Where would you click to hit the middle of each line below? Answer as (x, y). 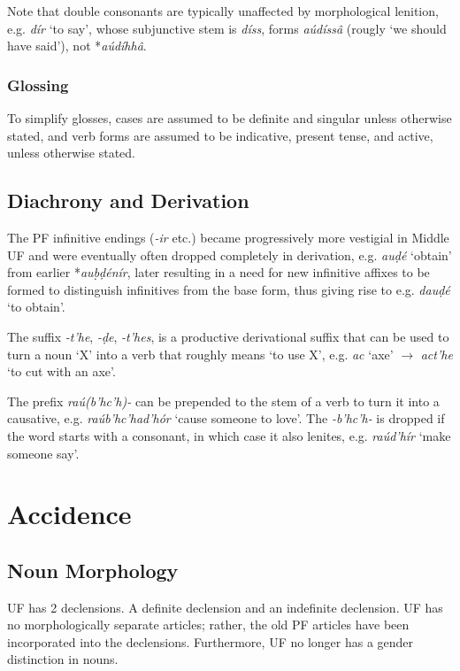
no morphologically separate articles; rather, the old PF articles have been (208, 625)
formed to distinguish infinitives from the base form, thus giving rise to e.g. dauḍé (229, 289)
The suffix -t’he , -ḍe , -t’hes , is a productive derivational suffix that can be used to (228, 336)
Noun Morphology (93, 570)
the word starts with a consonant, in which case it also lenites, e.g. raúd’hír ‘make (229, 435)
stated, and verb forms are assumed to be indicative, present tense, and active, (220, 135)
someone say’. (43, 453)
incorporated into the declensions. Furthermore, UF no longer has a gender (211, 641)
